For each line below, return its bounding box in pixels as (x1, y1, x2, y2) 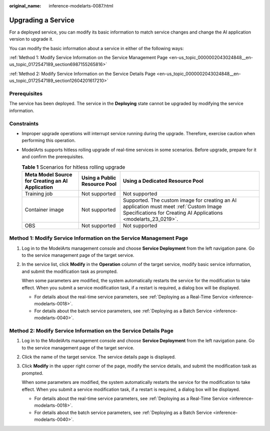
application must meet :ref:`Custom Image (122, 203, 222, 210)
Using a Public (81, 174, 116, 181)
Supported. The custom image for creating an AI (122, 197, 237, 204)
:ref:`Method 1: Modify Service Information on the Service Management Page (9, 55, 168, 61)
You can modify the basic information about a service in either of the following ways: (9, 45, 184, 51)
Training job (24, 190, 53, 197)
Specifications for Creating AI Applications (122, 209, 223, 216)
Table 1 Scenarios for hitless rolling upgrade (21, 163, 125, 170)
